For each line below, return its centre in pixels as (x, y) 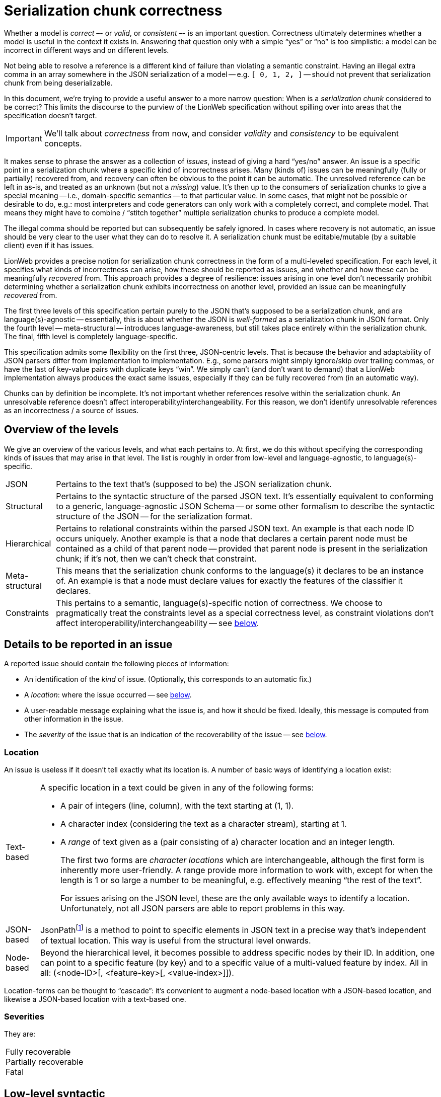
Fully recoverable (38, 1052)
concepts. (63, 143)
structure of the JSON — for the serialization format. (154, 516)
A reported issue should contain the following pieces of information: (117, 664)
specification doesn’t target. (51, 115)
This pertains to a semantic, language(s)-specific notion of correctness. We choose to (219, 603)
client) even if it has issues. (49, 245)
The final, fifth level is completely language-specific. (91, 336)
